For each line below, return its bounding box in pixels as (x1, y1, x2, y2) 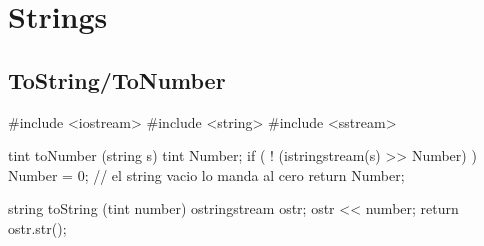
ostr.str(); (8, 217, 67, 238)
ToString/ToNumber (8, 64, 226, 95)
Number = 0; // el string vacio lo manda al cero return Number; (8, 164, 405, 185)
